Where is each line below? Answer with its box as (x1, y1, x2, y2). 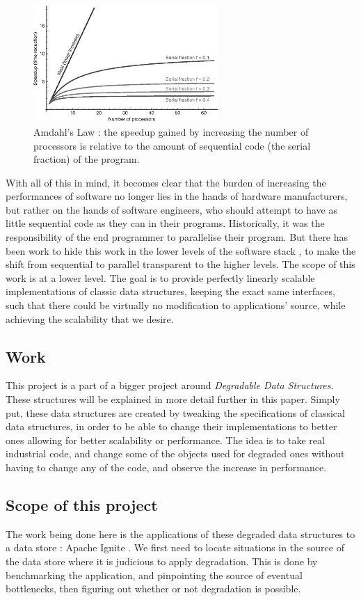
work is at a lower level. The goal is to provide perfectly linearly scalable (6, 270, 315, 285)
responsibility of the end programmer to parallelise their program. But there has (6, 230, 348, 244)
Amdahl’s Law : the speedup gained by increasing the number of (33, 124, 309, 139)
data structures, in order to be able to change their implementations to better (6, 419, 337, 434)
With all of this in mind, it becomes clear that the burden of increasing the (6, 175, 326, 189)
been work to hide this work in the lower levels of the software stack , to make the (6, 243, 356, 258)
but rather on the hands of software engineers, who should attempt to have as (6, 202, 337, 216)
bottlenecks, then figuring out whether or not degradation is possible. (6, 581, 301, 596)
